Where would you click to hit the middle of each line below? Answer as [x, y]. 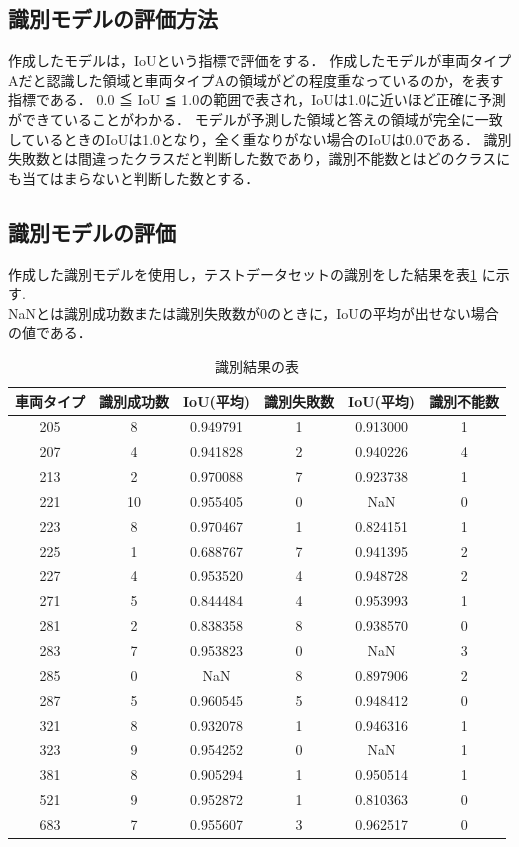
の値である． [50, 332]
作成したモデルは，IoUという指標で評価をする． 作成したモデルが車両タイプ [260, 60]
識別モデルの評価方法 [113, 18]
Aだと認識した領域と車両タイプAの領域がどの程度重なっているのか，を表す [256, 79]
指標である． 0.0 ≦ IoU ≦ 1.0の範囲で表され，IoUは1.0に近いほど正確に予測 [257, 99]
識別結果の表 [257, 365]
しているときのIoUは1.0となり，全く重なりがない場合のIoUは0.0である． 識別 [260, 138]
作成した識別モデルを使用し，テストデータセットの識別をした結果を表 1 [242, 273]
